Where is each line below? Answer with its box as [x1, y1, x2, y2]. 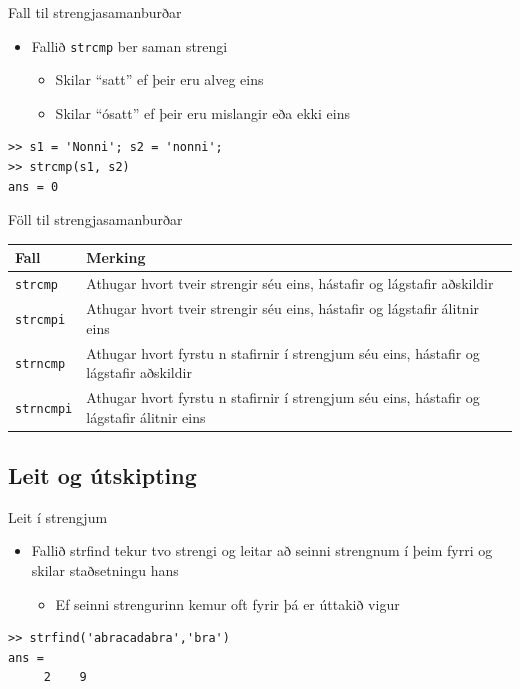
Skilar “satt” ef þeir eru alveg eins [55, 69, 264, 90]
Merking [86, 247, 146, 268]
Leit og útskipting [8, 460, 197, 491]
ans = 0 [8, 179, 59, 194]
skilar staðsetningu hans [31, 560, 179, 581]
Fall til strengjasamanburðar [8, 2, 182, 22]
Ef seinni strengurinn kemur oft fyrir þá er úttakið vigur [55, 593, 400, 614]
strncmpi [15, 401, 73, 416]
